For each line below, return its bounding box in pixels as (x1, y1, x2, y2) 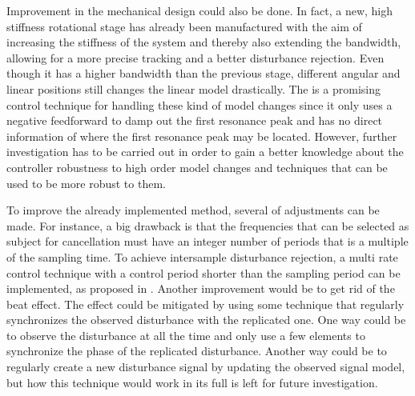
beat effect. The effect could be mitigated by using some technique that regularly (6, 295, 405, 312)
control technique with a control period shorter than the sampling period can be (6, 264, 401, 281)
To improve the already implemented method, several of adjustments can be (6, 202, 380, 218)
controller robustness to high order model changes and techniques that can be (6, 158, 388, 175)
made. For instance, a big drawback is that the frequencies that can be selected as (6, 217, 409, 234)
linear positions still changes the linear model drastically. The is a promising (6, 80, 381, 97)
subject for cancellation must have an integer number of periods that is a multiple (6, 233, 409, 250)
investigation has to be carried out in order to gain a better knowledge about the (6, 143, 404, 160)
